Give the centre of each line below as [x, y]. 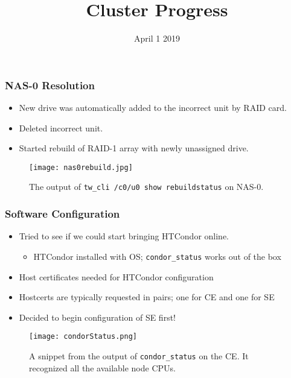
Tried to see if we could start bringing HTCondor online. [124, 236]
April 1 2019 [157, 38]
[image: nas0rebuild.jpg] [81, 167]
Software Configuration [62, 214]
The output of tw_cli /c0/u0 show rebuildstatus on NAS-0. [146, 187]
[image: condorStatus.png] [83, 337]
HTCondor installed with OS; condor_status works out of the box [157, 256]
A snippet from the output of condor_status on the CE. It [139, 356]
